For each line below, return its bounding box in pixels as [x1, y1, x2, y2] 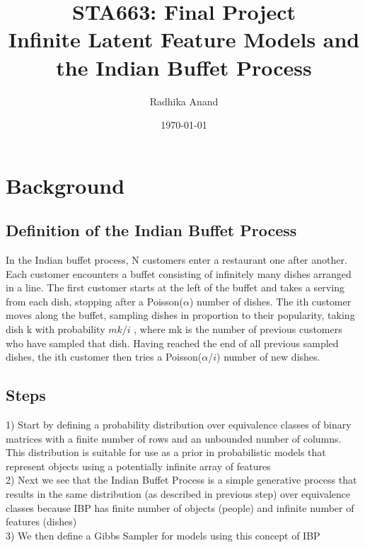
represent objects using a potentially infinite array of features [6, 458, 271, 473]
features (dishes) [6, 514, 77, 529]
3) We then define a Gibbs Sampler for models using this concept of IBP [6, 527, 320, 542]
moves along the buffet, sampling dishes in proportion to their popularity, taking [6, 308, 355, 322]
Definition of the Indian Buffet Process [6, 219, 297, 241]
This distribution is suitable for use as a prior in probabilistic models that [6, 445, 326, 460]
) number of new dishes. [216, 349, 320, 364]
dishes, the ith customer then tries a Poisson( [6, 349, 202, 364]
